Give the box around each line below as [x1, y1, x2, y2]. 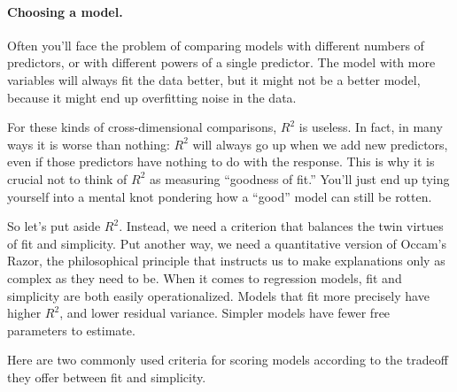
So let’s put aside [7, 217, 101, 235]
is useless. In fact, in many [298, 118, 443, 136]
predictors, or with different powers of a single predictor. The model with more [7, 53, 436, 72]
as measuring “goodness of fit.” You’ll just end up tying [150, 169, 450, 188]
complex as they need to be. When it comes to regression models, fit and [7, 268, 402, 287]
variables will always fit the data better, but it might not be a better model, [7, 70, 421, 88]
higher [7, 304, 42, 322]
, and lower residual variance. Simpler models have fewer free [59, 304, 391, 322]
